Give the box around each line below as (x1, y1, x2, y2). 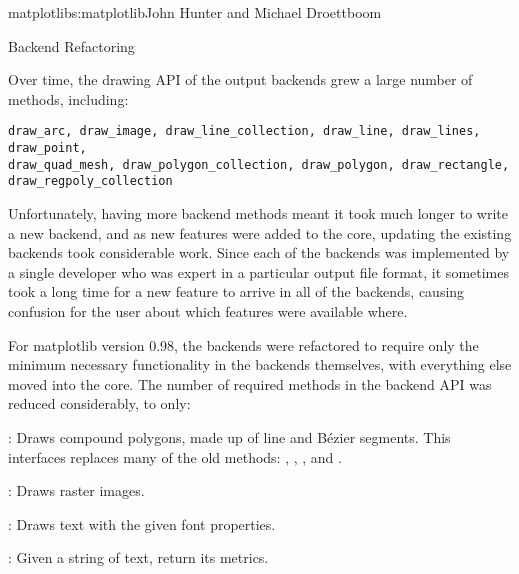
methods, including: (8, 88, 129, 109)
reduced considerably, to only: (8, 393, 191, 414)
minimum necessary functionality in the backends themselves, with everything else (8, 354, 512, 375)
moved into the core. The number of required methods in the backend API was (8, 373, 492, 394)
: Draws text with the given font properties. (8, 513, 276, 534)
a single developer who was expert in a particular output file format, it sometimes (8, 261, 509, 282)
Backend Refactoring (8, 35, 135, 56)
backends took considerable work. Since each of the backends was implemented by (8, 242, 510, 263)
